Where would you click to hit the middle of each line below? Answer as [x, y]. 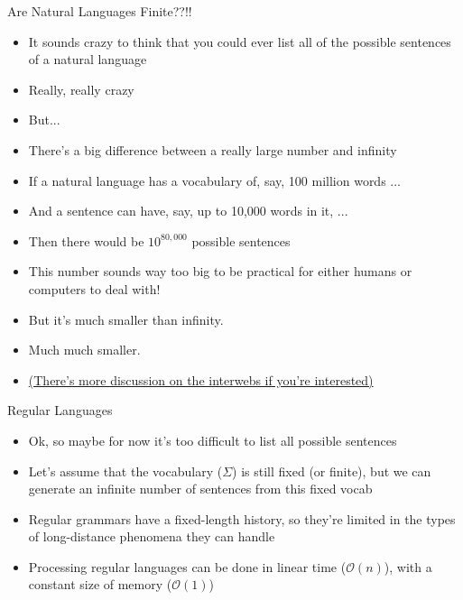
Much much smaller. [84, 350]
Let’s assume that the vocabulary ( [125, 471]
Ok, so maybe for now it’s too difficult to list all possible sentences [213, 440]
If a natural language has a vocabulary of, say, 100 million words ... [215, 180]
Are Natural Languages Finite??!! [100, 11]
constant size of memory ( [100, 584]
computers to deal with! [94, 288]
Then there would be [86, 240]
